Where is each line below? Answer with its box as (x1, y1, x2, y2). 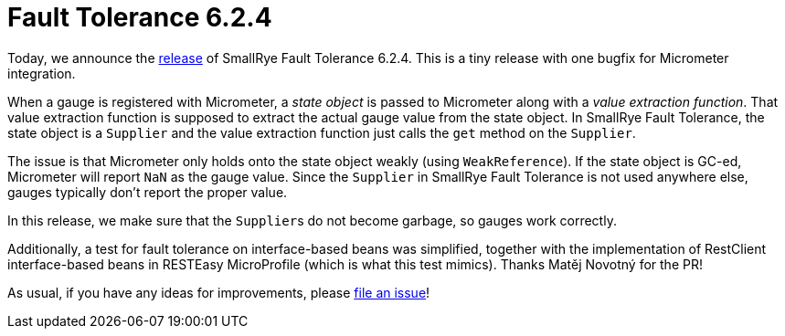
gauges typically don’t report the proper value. (7, 184, 288, 200)
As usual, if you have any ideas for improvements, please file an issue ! (7, 284, 430, 300)
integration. (7, 65, 76, 81)
